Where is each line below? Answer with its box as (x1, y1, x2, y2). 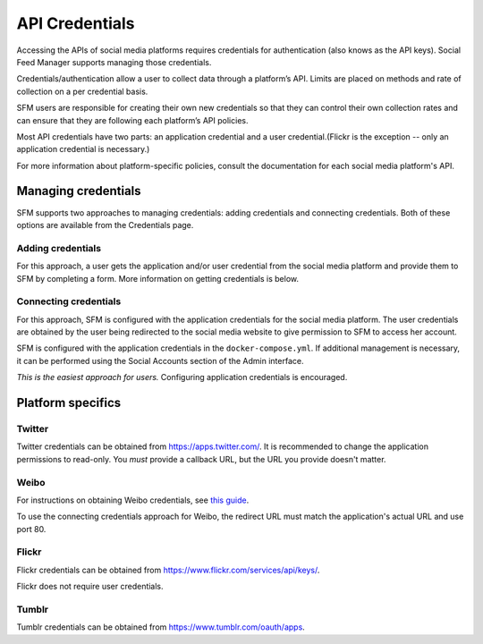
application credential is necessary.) (16, 144, 150, 155)
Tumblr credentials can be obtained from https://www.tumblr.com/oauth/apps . (16, 622, 306, 632)
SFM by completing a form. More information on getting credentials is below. (16, 273, 300, 284)
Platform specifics (16, 395, 122, 411)
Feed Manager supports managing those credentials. (16, 56, 212, 67)
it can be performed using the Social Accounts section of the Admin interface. (16, 355, 304, 366)
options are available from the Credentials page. (16, 219, 194, 230)
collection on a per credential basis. (16, 86, 148, 97)
